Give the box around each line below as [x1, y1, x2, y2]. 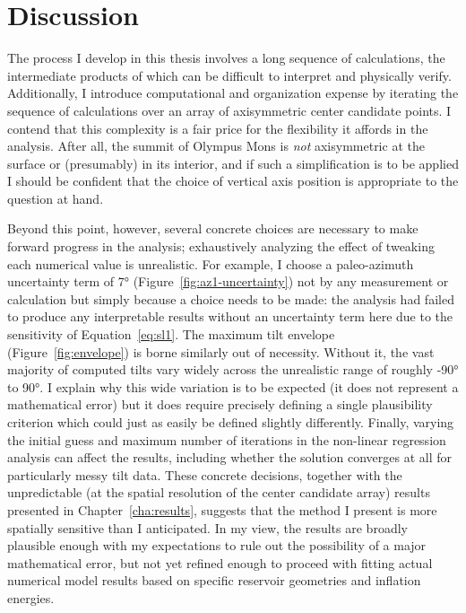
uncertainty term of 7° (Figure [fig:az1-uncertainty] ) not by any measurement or [7, 272, 449, 291]
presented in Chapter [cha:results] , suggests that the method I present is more [7, 500, 437, 519]
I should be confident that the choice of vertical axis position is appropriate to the [7, 171, 459, 190]
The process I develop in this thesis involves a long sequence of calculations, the [7, 48, 445, 67]
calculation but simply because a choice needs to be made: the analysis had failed [7, 289, 454, 308]
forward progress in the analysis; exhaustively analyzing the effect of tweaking [7, 237, 435, 256]
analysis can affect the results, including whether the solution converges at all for [7, 448, 453, 467]
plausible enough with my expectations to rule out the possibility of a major [7, 536, 427, 555]
